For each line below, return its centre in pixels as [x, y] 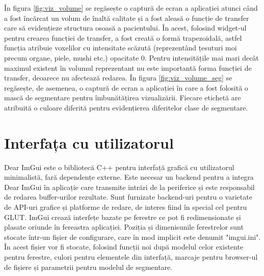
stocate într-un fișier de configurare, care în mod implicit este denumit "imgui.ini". [133, 237]
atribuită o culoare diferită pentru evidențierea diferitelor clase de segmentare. [126, 107]
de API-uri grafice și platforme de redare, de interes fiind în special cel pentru [126, 207]
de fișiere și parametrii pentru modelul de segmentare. [88, 267]
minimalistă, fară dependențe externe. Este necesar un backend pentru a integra [129, 177]
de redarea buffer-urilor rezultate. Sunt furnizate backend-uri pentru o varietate [128, 197]
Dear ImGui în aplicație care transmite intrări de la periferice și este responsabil [129, 187]
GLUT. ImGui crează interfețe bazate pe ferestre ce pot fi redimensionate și [123, 217]
